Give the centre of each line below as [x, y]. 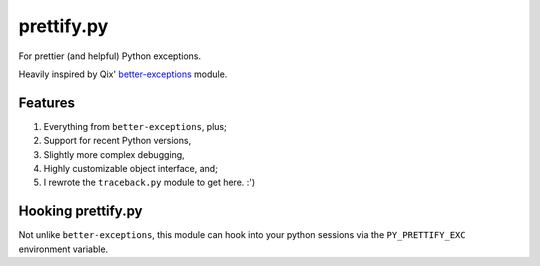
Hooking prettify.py [80, 211]
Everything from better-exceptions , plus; [135, 126]
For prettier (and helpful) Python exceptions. [110, 56]
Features [46, 102]
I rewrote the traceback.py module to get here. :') [149, 182]
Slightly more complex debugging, [114, 154]
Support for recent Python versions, [117, 141]
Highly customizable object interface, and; [131, 169]
